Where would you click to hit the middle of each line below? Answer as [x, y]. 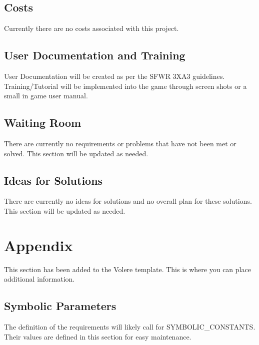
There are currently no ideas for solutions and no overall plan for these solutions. [128, 201]
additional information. [39, 279]
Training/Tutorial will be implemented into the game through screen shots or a [125, 86]
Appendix [38, 245]
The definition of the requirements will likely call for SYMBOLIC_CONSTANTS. [130, 327]
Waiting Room [43, 123]
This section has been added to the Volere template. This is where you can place [127, 269]
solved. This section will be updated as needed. [76, 153]
